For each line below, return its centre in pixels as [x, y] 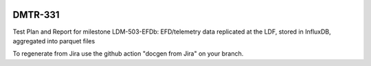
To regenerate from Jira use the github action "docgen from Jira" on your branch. [128, 54]
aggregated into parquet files [54, 41]
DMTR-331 [36, 15]
